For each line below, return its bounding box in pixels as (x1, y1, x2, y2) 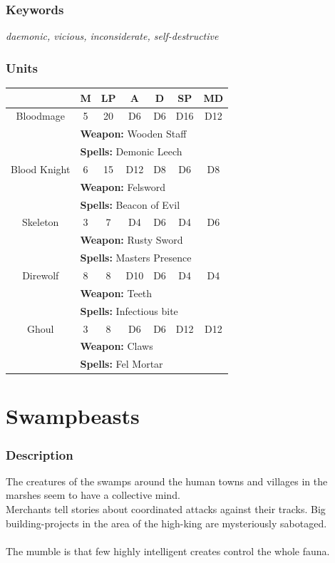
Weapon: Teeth (80, 285, 153, 300)
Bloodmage (16, 108, 65, 123)
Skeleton (22, 215, 59, 229)
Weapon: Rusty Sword (80, 232, 183, 247)
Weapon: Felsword (80, 179, 166, 194)
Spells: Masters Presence (80, 250, 192, 265)
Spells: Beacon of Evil (80, 197, 180, 212)
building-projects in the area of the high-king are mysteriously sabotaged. (6, 515, 327, 530)
